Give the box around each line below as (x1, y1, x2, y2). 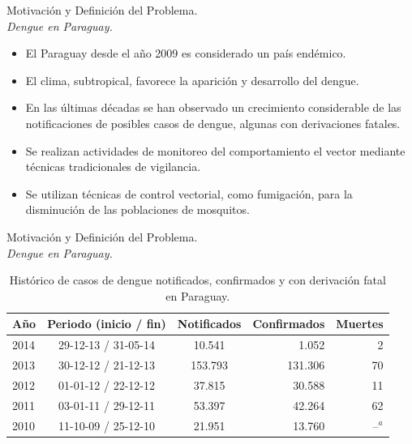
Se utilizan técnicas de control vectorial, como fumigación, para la (25, 185, 353, 202)
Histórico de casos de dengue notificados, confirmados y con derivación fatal (9, 271, 386, 288)
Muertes (336, 315, 384, 332)
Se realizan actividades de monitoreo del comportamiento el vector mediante (25, 142, 406, 159)
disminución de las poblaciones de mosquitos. (25, 201, 250, 218)
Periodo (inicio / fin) (47, 315, 166, 332)
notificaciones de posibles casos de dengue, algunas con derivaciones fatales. (25, 114, 401, 131)
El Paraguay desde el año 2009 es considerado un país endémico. (25, 45, 346, 62)
